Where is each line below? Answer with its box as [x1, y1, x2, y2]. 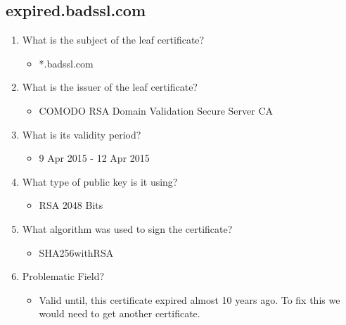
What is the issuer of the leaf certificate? [22, 79, 198, 94]
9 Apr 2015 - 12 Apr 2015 [39, 151, 150, 165]
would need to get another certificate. [39, 306, 200, 321]
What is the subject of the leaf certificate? [22, 32, 205, 47]
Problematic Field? [22, 269, 105, 283]
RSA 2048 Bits [39, 198, 103, 212]
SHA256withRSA [39, 245, 114, 260]
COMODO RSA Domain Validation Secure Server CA [39, 103, 274, 117]
